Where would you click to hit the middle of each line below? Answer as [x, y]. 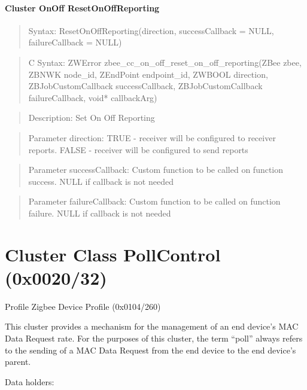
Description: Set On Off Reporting [92, 118]
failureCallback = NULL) [75, 42]
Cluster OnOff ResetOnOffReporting [82, 7]
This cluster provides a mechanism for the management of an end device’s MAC [152, 326]
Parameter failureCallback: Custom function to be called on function [154, 201]
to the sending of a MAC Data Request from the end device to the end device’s [151, 350]
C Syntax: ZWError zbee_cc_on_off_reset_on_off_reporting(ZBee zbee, [165, 62]
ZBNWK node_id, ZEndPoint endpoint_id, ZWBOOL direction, [148, 74]
